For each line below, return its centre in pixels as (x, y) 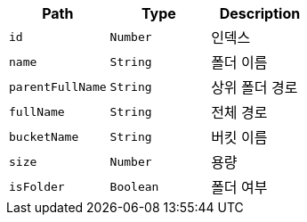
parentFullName (58, 86)
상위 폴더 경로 (254, 87)
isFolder (37, 186)
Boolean (134, 186)
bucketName (44, 136)
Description (260, 13)
